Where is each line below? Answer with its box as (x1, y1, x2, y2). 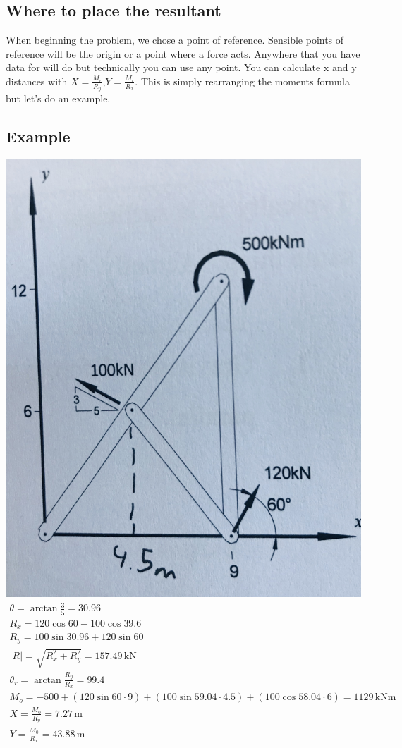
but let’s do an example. (6, 91, 111, 106)
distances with (6, 73, 68, 88)
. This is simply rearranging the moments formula (135, 73, 350, 88)
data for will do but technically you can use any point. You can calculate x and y (6, 60, 357, 75)
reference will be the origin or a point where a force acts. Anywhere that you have (6, 46, 360, 61)
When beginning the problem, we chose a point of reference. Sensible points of (6, 32, 344, 47)
